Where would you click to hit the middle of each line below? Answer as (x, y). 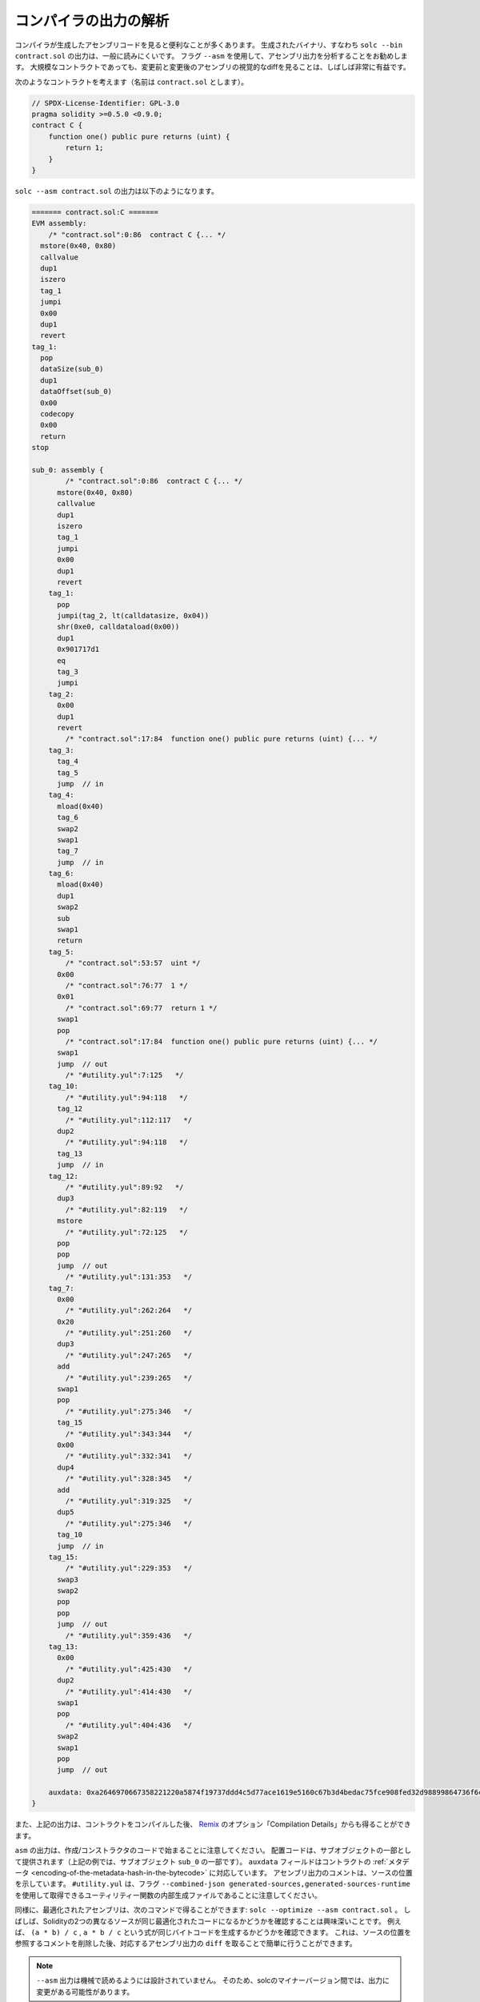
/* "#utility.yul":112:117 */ (128, 1120)
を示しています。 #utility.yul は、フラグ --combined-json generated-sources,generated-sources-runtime (213, 1884)
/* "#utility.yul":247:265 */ (128, 1355)
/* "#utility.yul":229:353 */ (128, 1568)
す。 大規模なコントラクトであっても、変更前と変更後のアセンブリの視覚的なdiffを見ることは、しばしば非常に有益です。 (213, 67)
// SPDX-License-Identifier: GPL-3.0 (106, 103)
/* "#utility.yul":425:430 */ (128, 1669)
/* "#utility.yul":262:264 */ (128, 1311)
